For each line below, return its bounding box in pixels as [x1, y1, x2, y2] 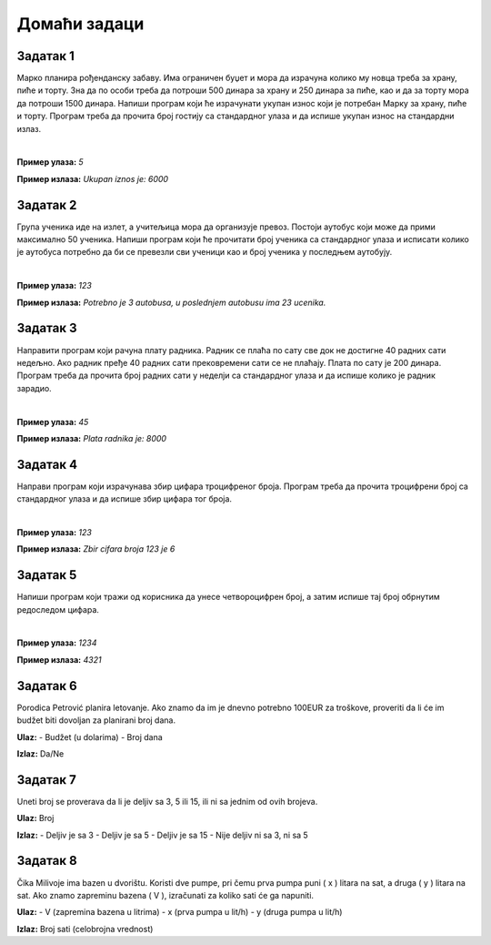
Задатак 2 [16, 197, 77, 213]
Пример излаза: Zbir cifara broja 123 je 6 [16, 544, 175, 554]
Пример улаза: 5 [16, 157, 84, 168]
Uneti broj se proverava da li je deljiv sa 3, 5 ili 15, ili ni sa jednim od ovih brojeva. [16, 796, 318, 807]
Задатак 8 [16, 853, 77, 869]
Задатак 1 [16, 48, 75, 64]
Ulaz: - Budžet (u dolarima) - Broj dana [16, 731, 163, 742]
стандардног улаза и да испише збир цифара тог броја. [16, 493, 232, 504]
